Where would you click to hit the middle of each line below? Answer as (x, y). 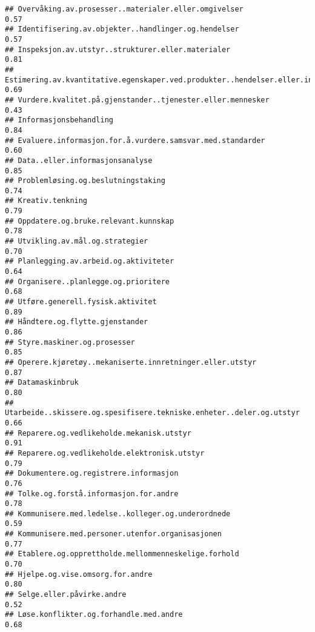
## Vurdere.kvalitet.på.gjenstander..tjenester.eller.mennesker (137, 100)
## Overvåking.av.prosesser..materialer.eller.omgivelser (124, 9)
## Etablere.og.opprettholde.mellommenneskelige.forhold (122, 554)
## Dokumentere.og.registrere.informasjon (92, 474)
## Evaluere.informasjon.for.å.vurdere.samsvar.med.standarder (135, 140)
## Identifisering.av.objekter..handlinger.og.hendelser (122, 29)
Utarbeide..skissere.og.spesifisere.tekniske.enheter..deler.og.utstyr (152, 413)
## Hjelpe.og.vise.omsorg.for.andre (79, 574)
